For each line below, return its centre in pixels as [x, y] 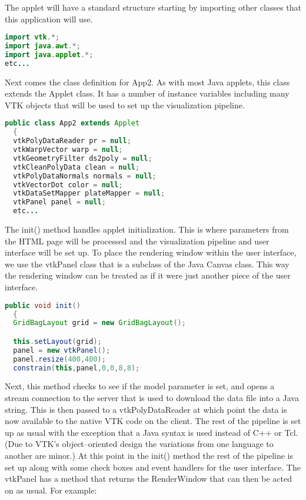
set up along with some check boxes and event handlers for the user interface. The [153, 467]
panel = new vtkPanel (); [62, 350]
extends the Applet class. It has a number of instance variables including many [147, 93]
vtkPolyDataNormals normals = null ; [85, 176]
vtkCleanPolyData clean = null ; [76, 167]
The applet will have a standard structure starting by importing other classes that [153, 7]
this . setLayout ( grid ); [57, 341]
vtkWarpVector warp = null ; [68, 150]
